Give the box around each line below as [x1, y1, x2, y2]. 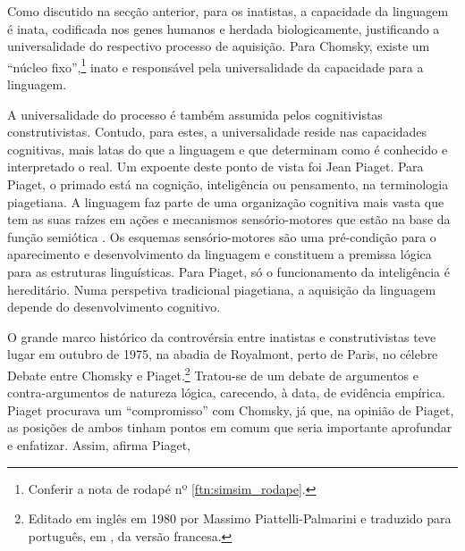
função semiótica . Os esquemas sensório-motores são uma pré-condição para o [7, 227, 436, 246]
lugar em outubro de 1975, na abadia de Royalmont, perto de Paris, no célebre [7, 345, 438, 363]
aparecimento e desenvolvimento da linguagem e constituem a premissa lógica [7, 245, 432, 263]
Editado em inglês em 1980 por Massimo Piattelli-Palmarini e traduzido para [28, 509, 452, 528]
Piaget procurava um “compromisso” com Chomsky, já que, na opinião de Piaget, [7, 400, 454, 419]
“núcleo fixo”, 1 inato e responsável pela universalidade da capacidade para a [7, 54, 424, 76]
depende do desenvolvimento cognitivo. [7, 297, 221, 316]
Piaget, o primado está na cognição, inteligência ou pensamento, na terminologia [7, 175, 449, 193]
